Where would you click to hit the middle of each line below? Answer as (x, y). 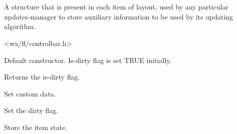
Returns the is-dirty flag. (42, 77)
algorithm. (20, 26)
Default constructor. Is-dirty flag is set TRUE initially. (88, 60)
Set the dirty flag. (31, 110)
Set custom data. (30, 93)
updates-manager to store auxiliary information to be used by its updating (119, 16)
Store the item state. (36, 127)
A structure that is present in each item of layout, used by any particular (116, 7)
